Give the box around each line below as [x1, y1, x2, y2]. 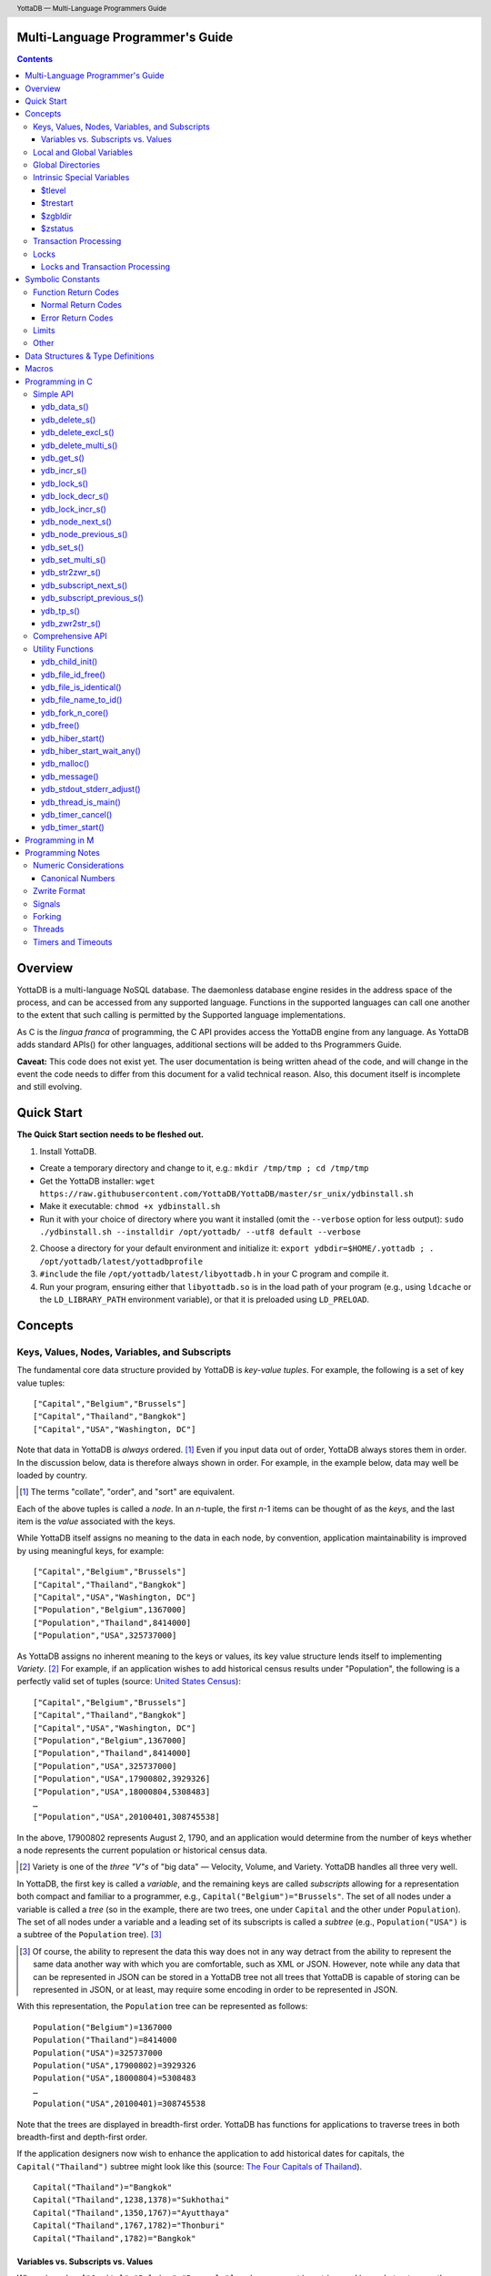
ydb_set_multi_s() [41, 554, 106, 565]
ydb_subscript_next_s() [41, 579, 128, 591]
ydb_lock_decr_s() [41, 491, 109, 502]
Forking [33, 911, 62, 922]
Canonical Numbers [41, 872, 115, 883]
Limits [33, 325, 55, 336]
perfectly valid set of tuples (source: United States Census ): [16, 1676, 241, 1687]
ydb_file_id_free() [41, 669, 106, 680]
